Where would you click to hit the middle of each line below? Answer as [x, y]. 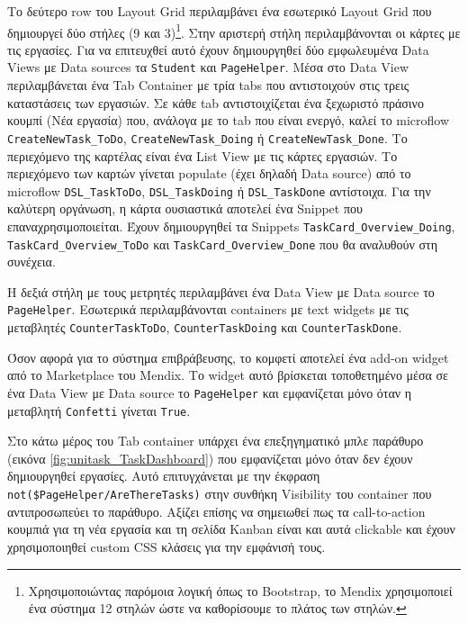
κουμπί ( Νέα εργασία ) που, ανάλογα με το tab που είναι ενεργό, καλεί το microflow [229, 120]
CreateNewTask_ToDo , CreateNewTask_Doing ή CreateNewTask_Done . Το [207, 137]
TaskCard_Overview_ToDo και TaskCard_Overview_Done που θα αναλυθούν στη [222, 244]
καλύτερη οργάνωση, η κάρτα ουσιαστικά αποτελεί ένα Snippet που [185, 208]
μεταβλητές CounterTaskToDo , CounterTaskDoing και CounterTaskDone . [205, 327]
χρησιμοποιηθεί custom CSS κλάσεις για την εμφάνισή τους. [166, 546]
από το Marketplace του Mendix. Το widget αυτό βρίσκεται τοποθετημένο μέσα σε [228, 375]
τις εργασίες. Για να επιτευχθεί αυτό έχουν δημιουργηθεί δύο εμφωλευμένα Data [218, 49]
